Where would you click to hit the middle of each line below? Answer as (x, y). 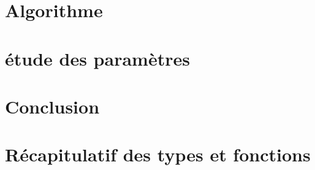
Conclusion (52, 106)
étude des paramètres (97, 58)
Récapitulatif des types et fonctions (158, 154)
